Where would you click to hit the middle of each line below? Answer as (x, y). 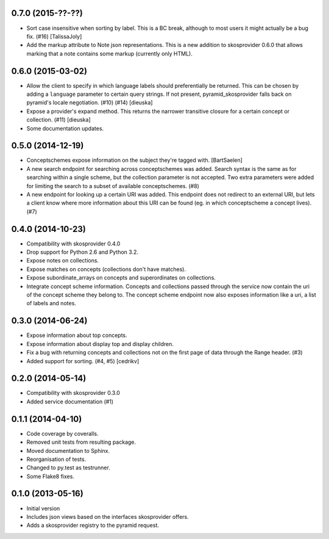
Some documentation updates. (65, 128)
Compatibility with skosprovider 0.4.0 (73, 244)
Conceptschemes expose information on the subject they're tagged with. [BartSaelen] (135, 160)
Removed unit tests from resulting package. (81, 442)
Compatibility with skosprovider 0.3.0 (73, 393)
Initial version (43, 508)
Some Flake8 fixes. (50, 476)
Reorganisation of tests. (56, 459)
